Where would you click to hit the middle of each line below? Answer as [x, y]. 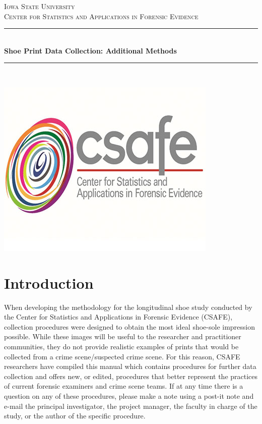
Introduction [49, 282]
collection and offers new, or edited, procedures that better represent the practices [131, 376]
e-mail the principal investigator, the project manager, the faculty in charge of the [131, 406]
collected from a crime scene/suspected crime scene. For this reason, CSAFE [122, 356]
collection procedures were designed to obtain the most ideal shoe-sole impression [130, 326]
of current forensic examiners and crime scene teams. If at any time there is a [124, 386]
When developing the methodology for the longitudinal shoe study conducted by [128, 307]
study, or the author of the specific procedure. [75, 416]
